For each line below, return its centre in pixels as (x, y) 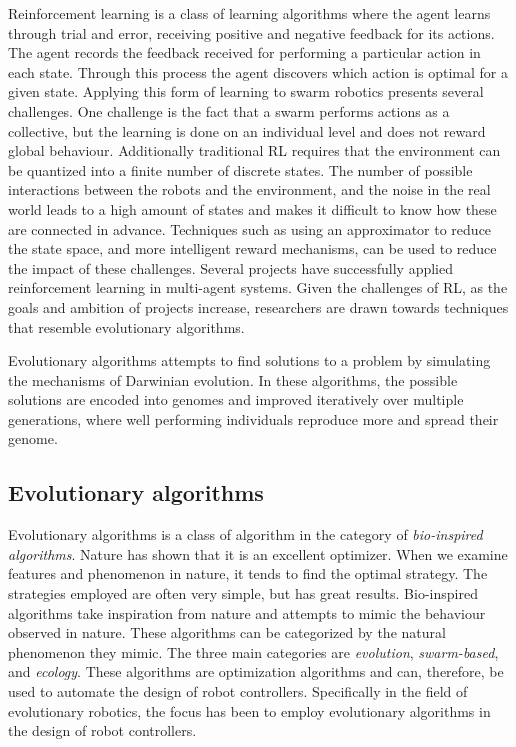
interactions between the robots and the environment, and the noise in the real (249, 189)
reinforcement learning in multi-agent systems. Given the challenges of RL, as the (258, 287)
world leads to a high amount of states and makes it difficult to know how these (252, 208)
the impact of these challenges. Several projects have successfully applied (231, 267)
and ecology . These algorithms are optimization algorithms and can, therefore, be (256, 671)
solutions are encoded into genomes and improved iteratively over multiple (236, 399)
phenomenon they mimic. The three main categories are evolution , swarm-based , (253, 651)
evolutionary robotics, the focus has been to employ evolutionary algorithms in (249, 710)
